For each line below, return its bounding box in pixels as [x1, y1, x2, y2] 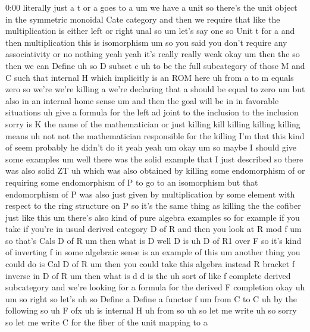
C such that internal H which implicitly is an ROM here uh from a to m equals [5, 71, 294, 83]
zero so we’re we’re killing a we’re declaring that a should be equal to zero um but [5, 83, 305, 95]
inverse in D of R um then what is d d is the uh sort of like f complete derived [5, 269, 291, 281]
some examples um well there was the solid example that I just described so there [5, 152, 303, 165]
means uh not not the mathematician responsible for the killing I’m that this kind [5, 129, 305, 142]
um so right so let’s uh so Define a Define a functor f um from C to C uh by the [5, 292, 297, 305]
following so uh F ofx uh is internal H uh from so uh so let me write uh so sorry [5, 304, 297, 317]
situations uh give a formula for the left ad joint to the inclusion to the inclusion [5, 106, 299, 118]
